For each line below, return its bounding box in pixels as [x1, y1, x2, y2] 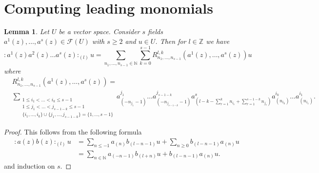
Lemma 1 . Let [4, 26, 49, 37]
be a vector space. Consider [59, 26, 140, 37]
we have [206, 36, 230, 46]
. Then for [155, 36, 186, 46]
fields [148, 26, 163, 37]
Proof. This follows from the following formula [4, 127, 142, 137]
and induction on [4, 160, 55, 171]
